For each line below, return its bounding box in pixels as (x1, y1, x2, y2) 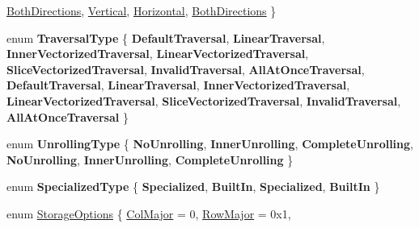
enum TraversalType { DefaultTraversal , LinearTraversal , (6, 29, 325, 46)
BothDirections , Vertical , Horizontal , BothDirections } (6, 2, 277, 19)
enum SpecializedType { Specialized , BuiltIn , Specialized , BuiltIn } (6, 178, 380, 195)
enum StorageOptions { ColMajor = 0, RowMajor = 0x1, (6, 205, 291, 222)
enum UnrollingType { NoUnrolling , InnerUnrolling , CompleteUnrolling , (6, 135, 413, 152)
